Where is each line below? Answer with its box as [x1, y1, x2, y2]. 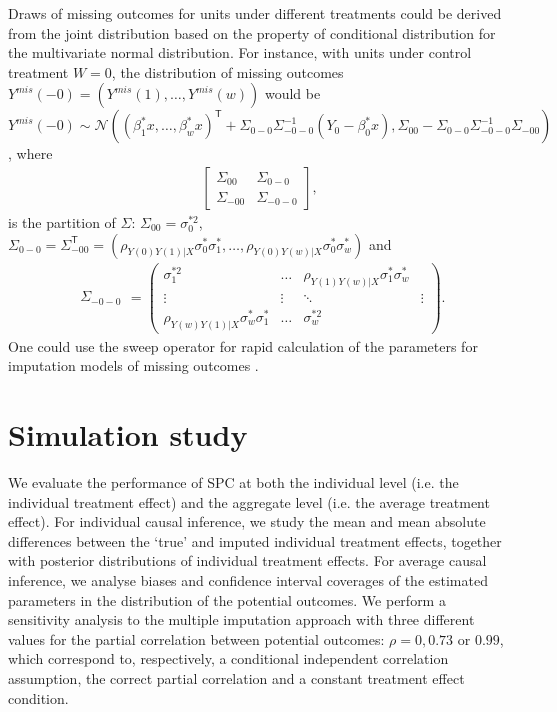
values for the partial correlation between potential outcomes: [8, 628, 385, 649]
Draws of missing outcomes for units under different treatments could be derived [8, 3, 502, 23]
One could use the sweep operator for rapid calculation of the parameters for [8, 335, 478, 356]
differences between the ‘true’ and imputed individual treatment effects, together [8, 530, 502, 551]
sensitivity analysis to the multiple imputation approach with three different [8, 609, 475, 630]
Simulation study [8, 414, 248, 455]
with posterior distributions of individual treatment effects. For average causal [8, 550, 487, 571]
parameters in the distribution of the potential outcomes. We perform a [8, 589, 446, 610]
